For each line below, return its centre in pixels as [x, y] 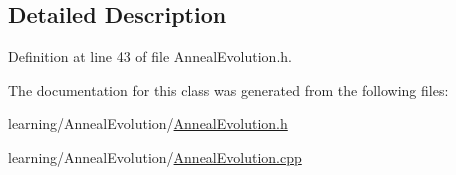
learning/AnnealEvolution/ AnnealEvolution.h [148, 123]
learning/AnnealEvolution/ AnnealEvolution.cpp [155, 156]
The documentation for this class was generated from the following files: [228, 89]
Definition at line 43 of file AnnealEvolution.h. [150, 56]
